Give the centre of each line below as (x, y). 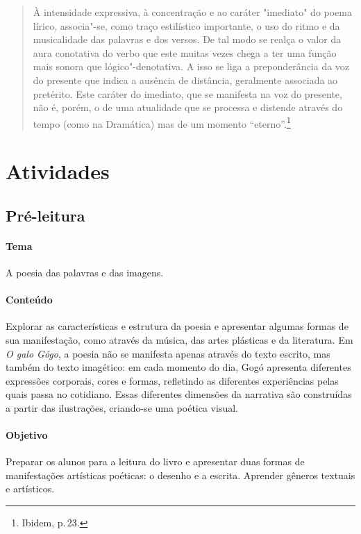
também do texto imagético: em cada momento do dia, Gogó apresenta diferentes (178, 367)
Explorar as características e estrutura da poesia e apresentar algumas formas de (177, 326)
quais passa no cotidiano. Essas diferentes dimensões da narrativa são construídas (179, 394)
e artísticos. (30, 489)
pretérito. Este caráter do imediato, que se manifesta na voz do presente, (187, 93)
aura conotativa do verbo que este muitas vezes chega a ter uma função (185, 52)
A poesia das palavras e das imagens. (85, 272)
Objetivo (27, 435)
